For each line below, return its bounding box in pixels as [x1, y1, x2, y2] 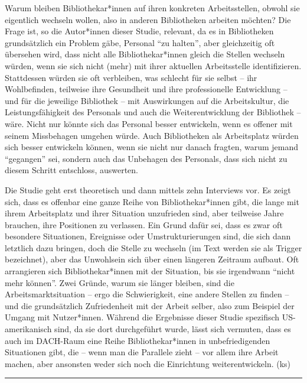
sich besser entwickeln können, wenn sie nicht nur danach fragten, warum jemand [5, 141, 299, 153]
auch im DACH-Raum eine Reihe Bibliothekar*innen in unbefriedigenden [5, 334, 270, 346]
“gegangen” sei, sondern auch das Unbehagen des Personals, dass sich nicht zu [5, 152, 288, 164]
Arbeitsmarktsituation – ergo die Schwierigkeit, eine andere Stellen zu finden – [5, 288, 289, 300]
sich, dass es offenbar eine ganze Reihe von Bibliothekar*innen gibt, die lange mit [5, 195, 299, 207]
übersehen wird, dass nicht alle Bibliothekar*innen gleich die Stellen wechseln [5, 48, 285, 60]
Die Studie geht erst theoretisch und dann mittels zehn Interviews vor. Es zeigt [5, 183, 291, 196]
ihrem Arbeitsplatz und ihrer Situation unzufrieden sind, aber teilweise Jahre [5, 207, 284, 219]
